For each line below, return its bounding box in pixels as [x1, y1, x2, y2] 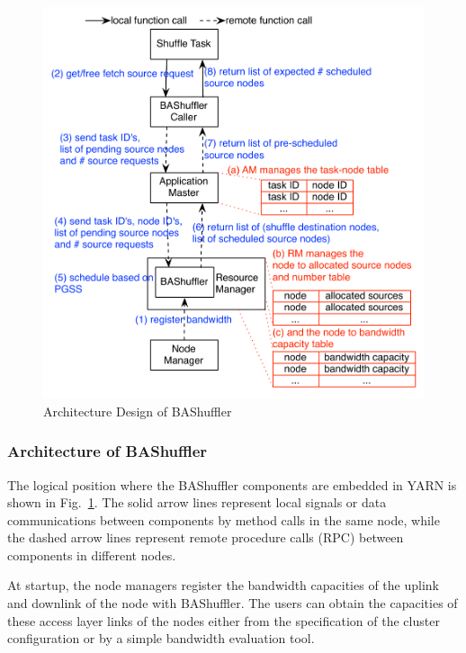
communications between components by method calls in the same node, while [7, 510, 440, 529]
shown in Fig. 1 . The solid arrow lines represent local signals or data [7, 493, 387, 512]
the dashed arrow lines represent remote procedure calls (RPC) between [7, 528, 404, 547]
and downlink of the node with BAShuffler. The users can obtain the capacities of [7, 594, 458, 613]
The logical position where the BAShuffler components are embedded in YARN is [7, 475, 457, 494]
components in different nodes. [7, 545, 176, 564]
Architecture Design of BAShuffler [43, 401, 232, 420]
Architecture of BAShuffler [7, 440, 208, 462]
